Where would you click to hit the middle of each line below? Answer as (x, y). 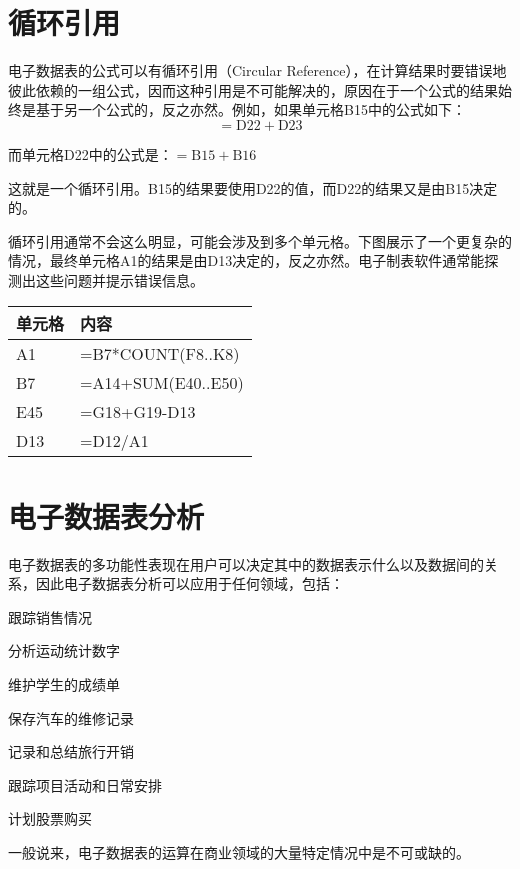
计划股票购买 (50, 818)
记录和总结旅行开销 (71, 751)
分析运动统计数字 (64, 650)
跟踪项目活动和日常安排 (85, 784)
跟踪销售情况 (50, 616)
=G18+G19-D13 (138, 412)
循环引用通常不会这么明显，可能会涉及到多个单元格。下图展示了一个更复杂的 (260, 240)
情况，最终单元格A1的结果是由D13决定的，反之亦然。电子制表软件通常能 (246, 260)
